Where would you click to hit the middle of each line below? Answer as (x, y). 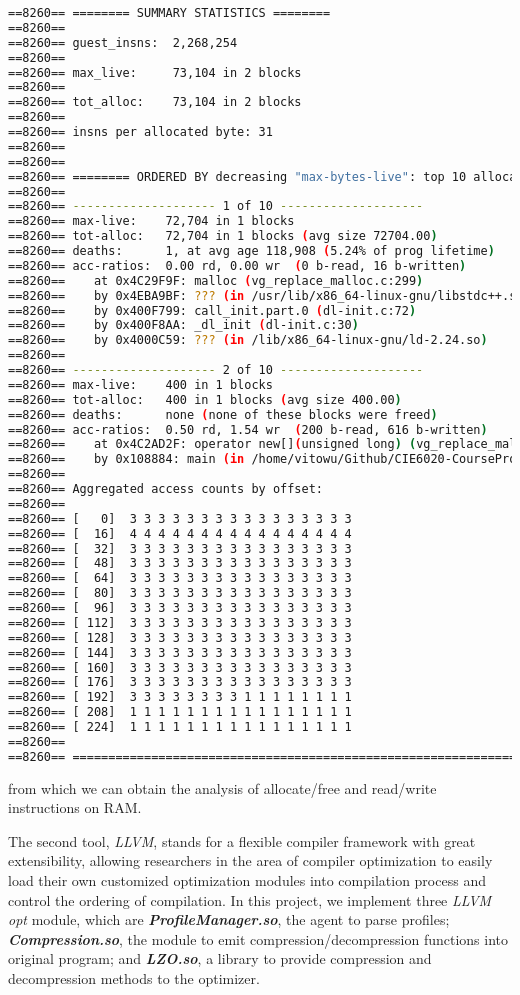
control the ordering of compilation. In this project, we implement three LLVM (250, 899)
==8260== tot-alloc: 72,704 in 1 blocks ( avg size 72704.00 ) (223, 236)
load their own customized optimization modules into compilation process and (247, 880)
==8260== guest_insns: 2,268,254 (123, 42)
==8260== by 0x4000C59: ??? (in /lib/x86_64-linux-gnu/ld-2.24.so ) (248, 340)
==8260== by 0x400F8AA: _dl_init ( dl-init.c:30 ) (183, 325)
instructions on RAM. (75, 807)
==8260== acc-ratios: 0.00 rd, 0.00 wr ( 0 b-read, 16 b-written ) (237, 265)
